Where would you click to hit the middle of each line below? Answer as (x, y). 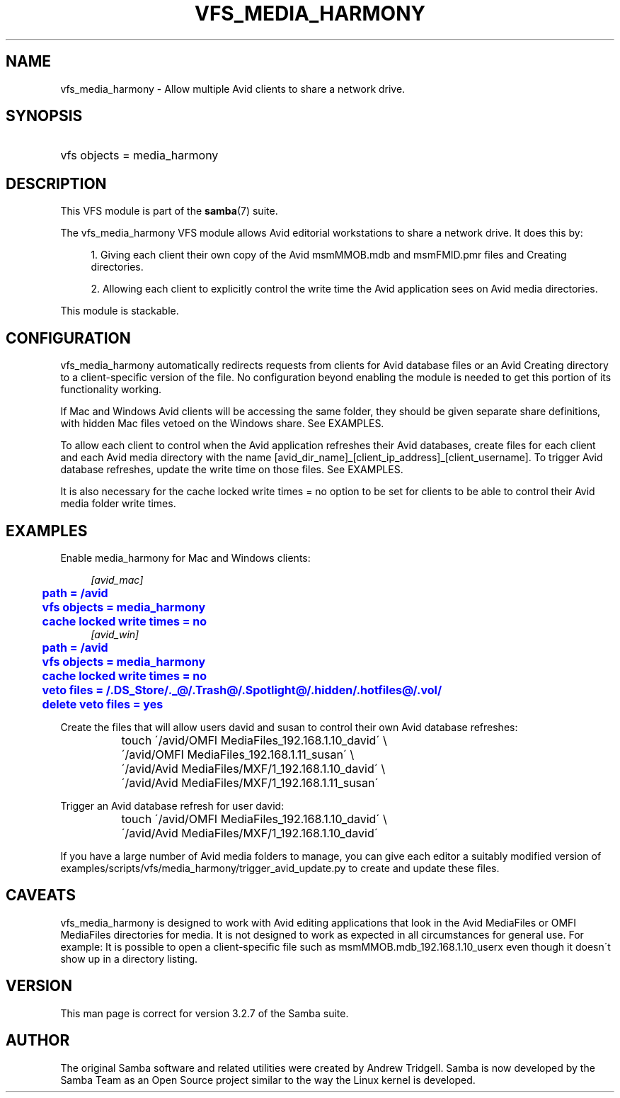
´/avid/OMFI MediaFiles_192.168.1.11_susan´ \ (238, 754)
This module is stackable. (120, 311)
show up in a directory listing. (129, 958)
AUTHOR (38, 1041)
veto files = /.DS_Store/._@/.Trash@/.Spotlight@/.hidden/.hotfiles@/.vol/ (242, 690)
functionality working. (111, 390)
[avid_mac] (117, 579)
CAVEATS (41, 895)
